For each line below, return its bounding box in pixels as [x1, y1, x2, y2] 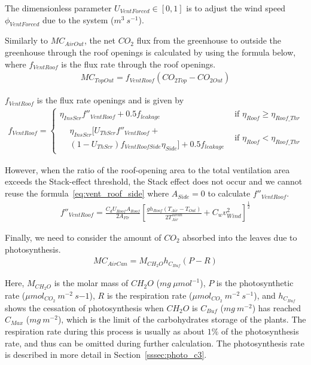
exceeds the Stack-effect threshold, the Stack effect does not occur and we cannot [5, 175, 303, 188]
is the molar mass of [54, 277, 129, 289]
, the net [84, 34, 115, 47]
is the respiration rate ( [106, 289, 193, 301]
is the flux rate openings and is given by [36, 94, 184, 106]
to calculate [208, 187, 251, 200]
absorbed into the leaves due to [182, 231, 297, 244]
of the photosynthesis [221, 325, 299, 338]
